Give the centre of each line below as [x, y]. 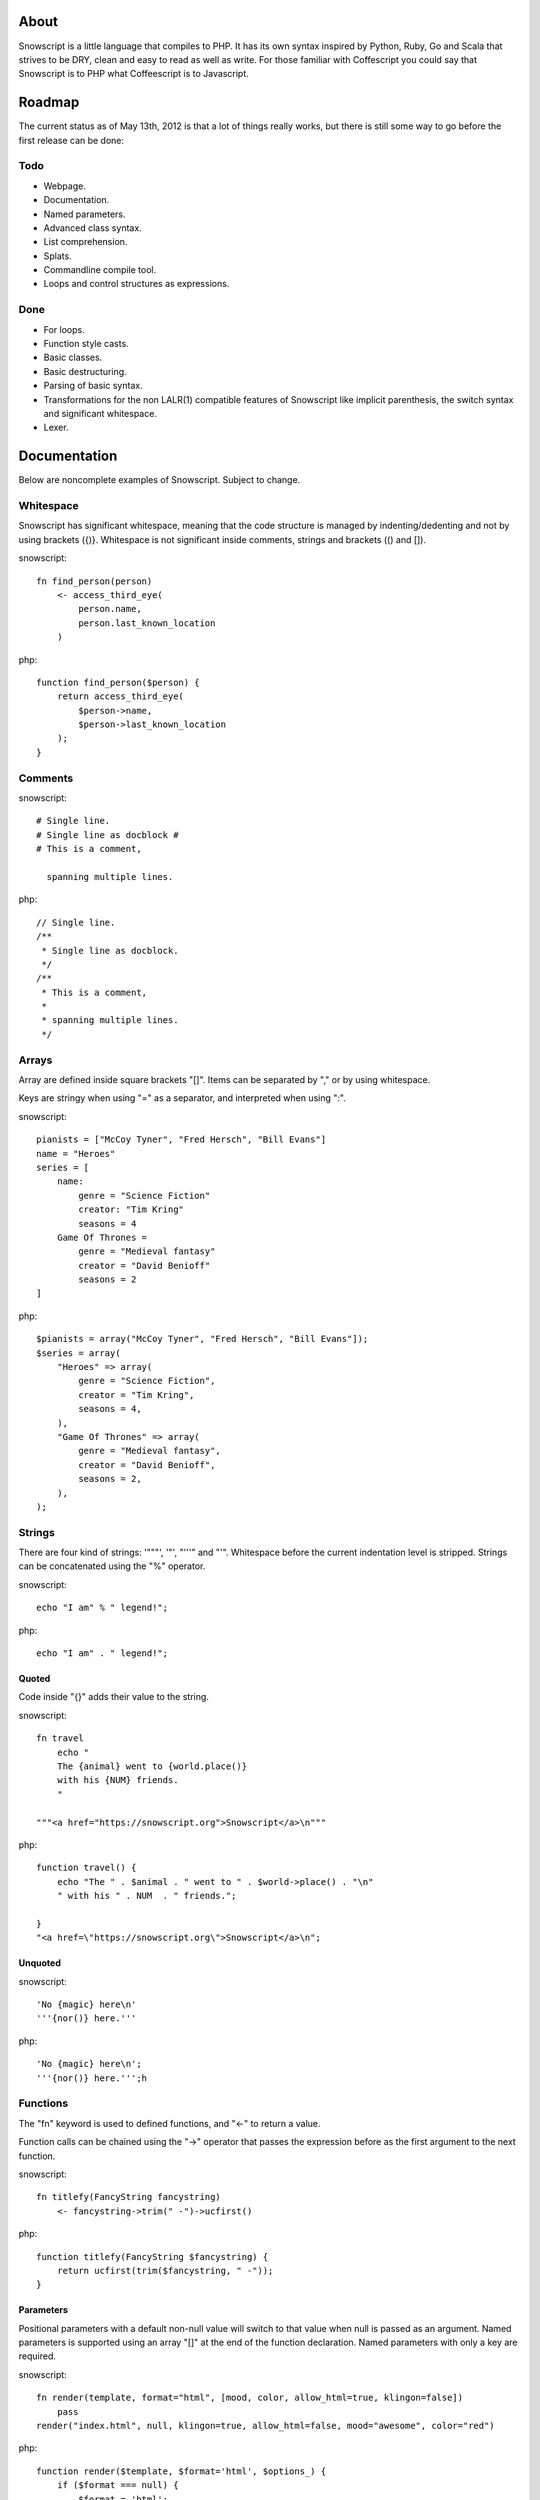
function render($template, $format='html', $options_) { [181, 2471]
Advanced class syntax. [92, 227]
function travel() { [86, 1868]
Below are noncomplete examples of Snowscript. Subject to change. [159, 480]
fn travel [60, 1738]
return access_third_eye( [120, 696]
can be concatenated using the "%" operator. [112, 1566]
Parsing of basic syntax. [93, 386]
